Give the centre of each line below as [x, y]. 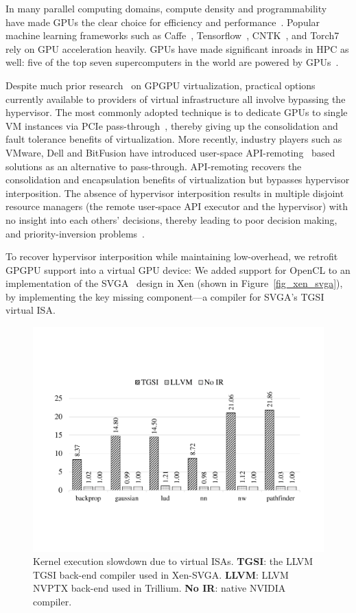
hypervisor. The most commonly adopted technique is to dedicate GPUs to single [177, 112]
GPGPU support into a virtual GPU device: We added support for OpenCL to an [178, 269]
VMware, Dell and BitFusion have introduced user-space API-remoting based [170, 152]
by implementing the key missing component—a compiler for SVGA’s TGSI [165, 296]
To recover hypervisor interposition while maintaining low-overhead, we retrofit [172, 256]
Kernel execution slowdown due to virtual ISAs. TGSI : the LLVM [173, 561]
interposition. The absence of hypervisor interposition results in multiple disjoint [175, 193]
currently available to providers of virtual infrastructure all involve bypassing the [176, 99]
